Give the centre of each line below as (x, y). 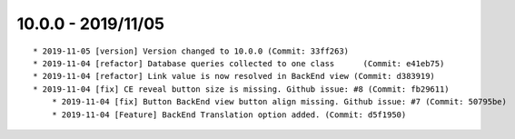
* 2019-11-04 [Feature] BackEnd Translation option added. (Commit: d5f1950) (229, 114)
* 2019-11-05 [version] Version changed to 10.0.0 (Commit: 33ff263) (191, 51)
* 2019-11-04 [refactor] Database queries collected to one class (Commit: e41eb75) (239, 63)
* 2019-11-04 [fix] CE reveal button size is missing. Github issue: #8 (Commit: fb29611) (241, 89)
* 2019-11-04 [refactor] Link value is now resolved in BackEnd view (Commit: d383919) (234, 76)
